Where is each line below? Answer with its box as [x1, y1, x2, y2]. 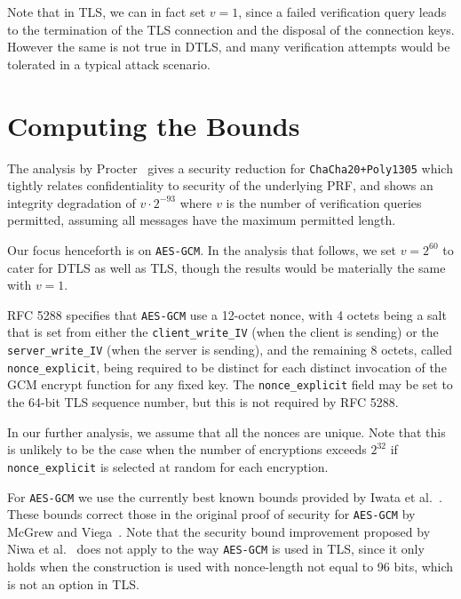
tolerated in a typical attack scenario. [7, 54, 211, 73]
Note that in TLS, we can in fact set [7, 3, 206, 20]
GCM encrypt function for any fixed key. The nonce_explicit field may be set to [7, 375, 453, 394]
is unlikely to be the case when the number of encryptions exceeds [7, 440, 367, 459]
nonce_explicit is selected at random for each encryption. [7, 457, 329, 475]
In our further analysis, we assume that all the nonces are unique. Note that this [7, 422, 446, 441]
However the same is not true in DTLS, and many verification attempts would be [7, 37, 450, 56]
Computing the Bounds [7, 107, 300, 143]
